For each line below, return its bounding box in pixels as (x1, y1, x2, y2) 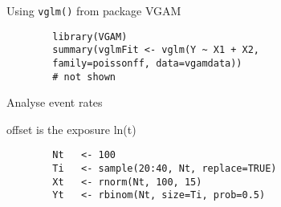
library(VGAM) (52, 30, 128, 43)
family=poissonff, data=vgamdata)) (52, 57, 242, 69)
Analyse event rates (6, 94, 103, 111)
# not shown (52, 71, 116, 83)
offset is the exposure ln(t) (6, 120, 136, 137)
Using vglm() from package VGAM (6, 2, 181, 18)
